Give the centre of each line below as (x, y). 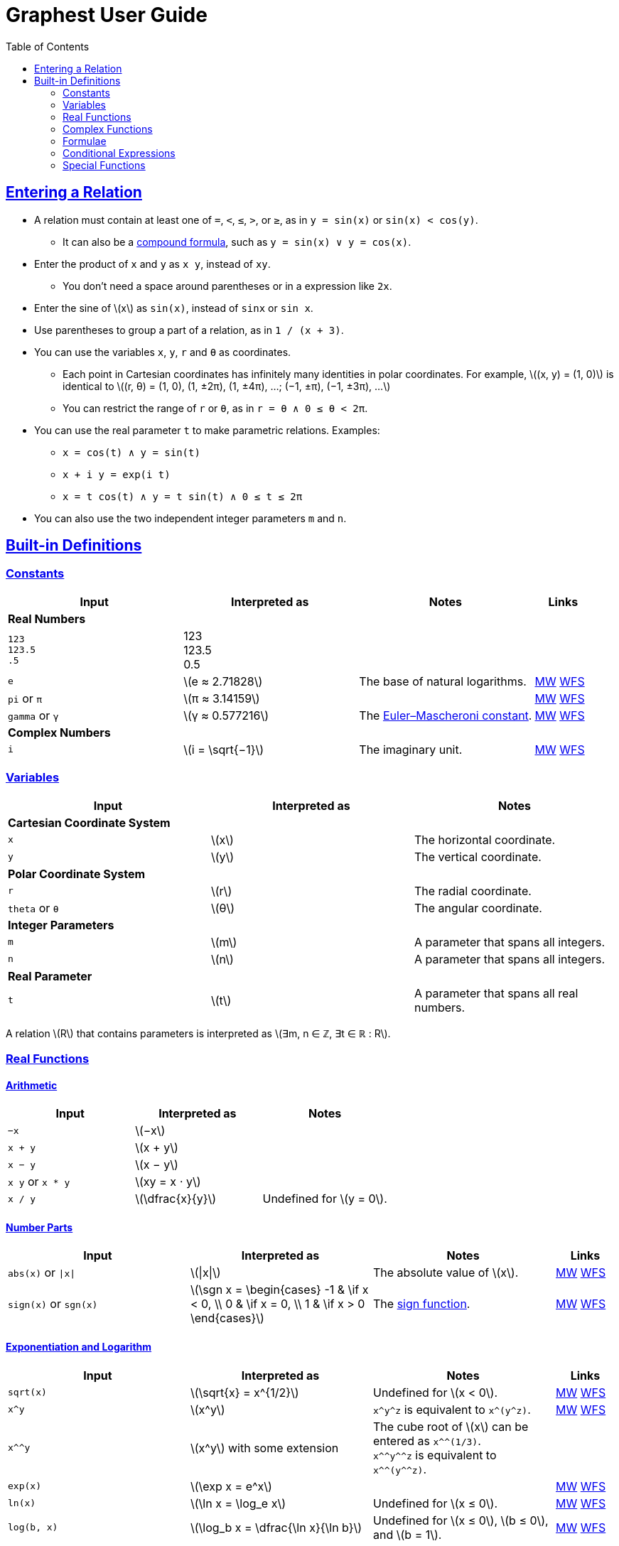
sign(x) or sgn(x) (53, 1304)
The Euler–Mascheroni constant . (446, 715)
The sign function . (422, 1304)
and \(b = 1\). (408, 1534)
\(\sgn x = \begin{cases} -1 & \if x (280, 1290)
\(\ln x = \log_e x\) (238, 1503)
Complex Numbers (59, 732)
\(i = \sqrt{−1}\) (224, 749)
